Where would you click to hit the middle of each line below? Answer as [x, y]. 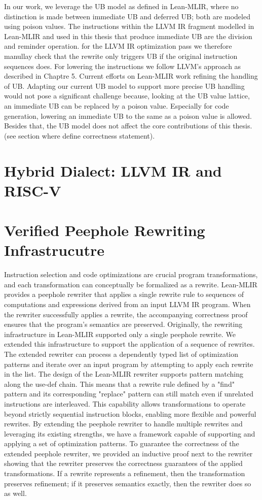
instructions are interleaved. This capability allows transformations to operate [125, 403]
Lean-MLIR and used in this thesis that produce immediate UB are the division [128, 36]
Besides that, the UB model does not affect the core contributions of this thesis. [128, 126]
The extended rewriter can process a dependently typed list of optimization [121, 354]
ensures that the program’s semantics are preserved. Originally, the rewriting [123, 324]
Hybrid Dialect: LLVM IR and [113, 170]
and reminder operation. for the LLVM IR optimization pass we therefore [118, 46]
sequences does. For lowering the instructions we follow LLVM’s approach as [123, 66]
